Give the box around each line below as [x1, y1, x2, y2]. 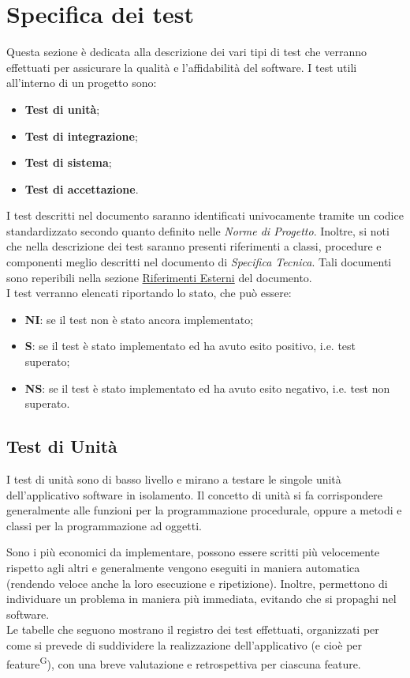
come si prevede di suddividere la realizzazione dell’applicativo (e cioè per [6, 636, 363, 653]
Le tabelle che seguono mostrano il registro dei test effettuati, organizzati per [6, 621, 379, 638]
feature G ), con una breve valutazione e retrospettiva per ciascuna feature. [6, 653, 361, 672]
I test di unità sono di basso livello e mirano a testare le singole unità [6, 471, 341, 488]
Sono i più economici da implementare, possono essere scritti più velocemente [6, 544, 380, 560]
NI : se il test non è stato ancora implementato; [24, 311, 254, 327]
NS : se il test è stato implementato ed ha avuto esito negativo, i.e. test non [24, 379, 390, 396]
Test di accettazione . [24, 180, 139, 197]
